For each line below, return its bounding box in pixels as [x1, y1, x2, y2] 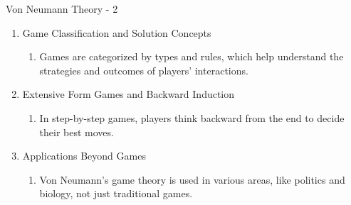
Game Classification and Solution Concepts [22, 25, 211, 40]
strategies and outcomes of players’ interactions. [39, 62, 248, 77]
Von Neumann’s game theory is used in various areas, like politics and [39, 172, 345, 187]
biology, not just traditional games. [39, 186, 193, 201]
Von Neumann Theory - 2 [6, 1, 118, 16]
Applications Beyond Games [22, 148, 146, 163]
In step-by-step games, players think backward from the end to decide [39, 110, 345, 125]
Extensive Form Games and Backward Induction [22, 87, 235, 101]
